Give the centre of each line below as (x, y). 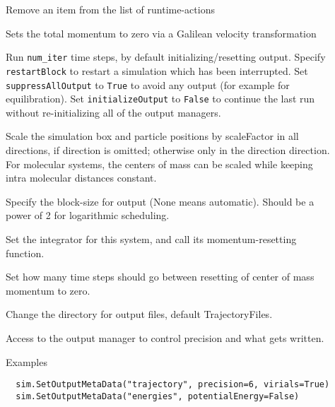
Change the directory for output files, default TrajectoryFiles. (139, 314)
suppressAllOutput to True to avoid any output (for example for (148, 84)
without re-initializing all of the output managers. (113, 112)
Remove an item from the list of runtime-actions (110, 9)
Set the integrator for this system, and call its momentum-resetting (151, 238)
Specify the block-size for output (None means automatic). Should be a (160, 201)
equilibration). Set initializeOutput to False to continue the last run (160, 99)
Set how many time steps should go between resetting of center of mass (160, 277)
